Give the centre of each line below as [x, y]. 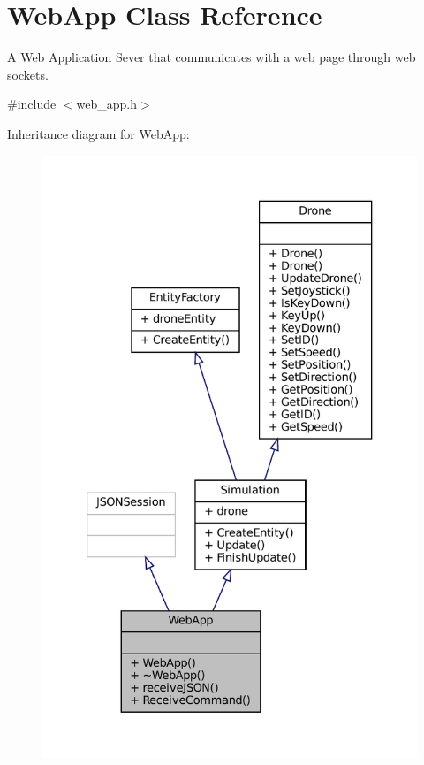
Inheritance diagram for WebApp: [98, 133]
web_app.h [107, 104]
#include [32, 104]
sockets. [28, 74]
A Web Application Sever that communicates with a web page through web [212, 57]
